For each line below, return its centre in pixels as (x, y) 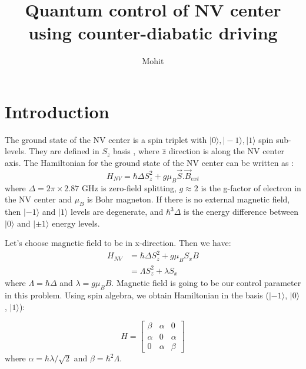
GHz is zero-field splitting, (129, 187)
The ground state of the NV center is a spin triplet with (106, 139)
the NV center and (38, 199)
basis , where (136, 151)
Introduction (57, 111)
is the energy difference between (241, 212)
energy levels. (76, 223)
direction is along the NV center (227, 151)
